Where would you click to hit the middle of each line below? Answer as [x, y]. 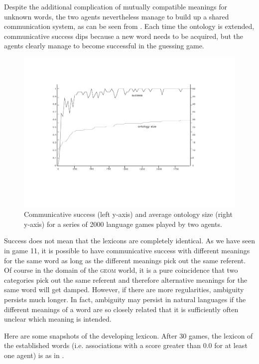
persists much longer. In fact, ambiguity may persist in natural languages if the [125, 299]
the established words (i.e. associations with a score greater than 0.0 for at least [126, 345]
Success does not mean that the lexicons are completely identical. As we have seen [130, 241]
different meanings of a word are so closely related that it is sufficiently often [121, 309]
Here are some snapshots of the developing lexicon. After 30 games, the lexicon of [129, 335]
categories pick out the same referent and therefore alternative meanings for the [126, 279]
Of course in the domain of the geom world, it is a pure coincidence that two [121, 270]
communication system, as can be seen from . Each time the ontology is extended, [129, 26]
